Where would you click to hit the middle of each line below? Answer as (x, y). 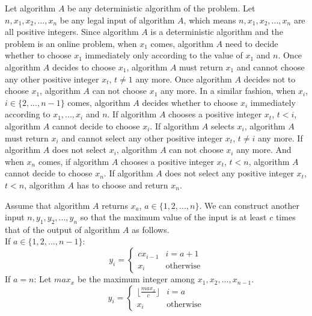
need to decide (252, 43)
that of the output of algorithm (63, 229)
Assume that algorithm (47, 205)
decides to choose (84, 67)
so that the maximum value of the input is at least (173, 217)
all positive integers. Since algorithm (72, 32)
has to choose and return (122, 184)
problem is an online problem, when (71, 43)
